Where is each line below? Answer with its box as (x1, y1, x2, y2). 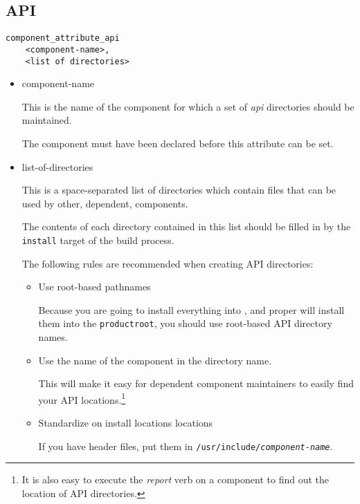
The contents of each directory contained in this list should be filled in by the (21, 219, 351, 234)
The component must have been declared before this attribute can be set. (21, 136, 334, 150)
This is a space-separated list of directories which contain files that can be (21, 183, 336, 197)
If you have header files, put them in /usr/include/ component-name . (38, 438, 333, 453)
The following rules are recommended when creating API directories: (21, 256, 314, 270)
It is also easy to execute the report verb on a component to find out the (21, 472, 329, 487)
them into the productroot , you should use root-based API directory (38, 316, 332, 330)
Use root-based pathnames (38, 279, 151, 294)
